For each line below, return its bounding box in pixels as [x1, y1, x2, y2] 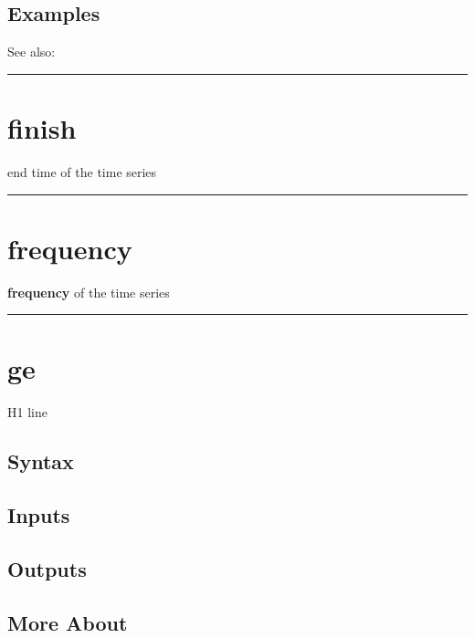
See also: [7, 42, 56, 61]
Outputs [7, 554, 87, 582]
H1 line [7, 403, 47, 422]
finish [7, 109, 77, 146]
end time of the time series [7, 162, 157, 181]
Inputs [7, 501, 70, 529]
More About [7, 608, 128, 636]
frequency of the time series [7, 282, 170, 301]
